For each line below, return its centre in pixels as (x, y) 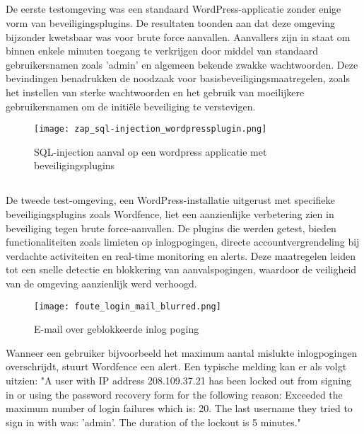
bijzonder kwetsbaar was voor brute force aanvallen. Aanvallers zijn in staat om (178, 36)
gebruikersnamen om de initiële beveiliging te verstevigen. (131, 106)
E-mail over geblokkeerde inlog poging (117, 329)
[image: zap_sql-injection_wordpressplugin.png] (151, 129)
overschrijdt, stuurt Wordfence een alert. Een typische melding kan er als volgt (176, 366)
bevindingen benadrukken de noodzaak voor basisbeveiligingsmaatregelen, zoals (178, 78)
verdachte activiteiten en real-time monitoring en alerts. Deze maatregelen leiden (181, 255)
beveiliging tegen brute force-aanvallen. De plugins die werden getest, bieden (171, 228)
